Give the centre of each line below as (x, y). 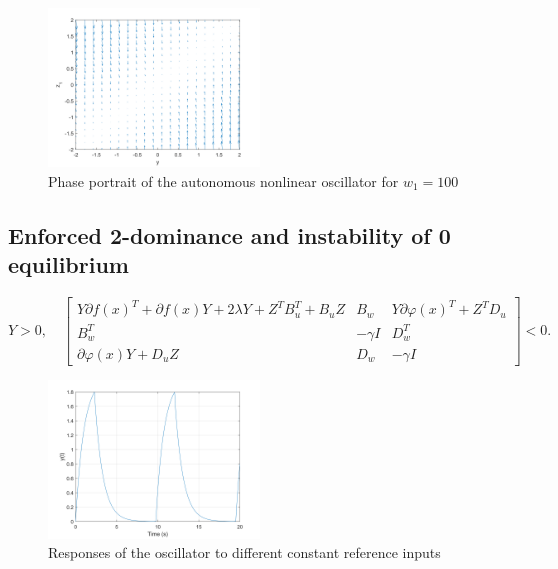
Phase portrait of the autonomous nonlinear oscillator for (223, 180)
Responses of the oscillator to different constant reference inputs (244, 552)
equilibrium (68, 263)
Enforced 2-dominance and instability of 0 (229, 234)
